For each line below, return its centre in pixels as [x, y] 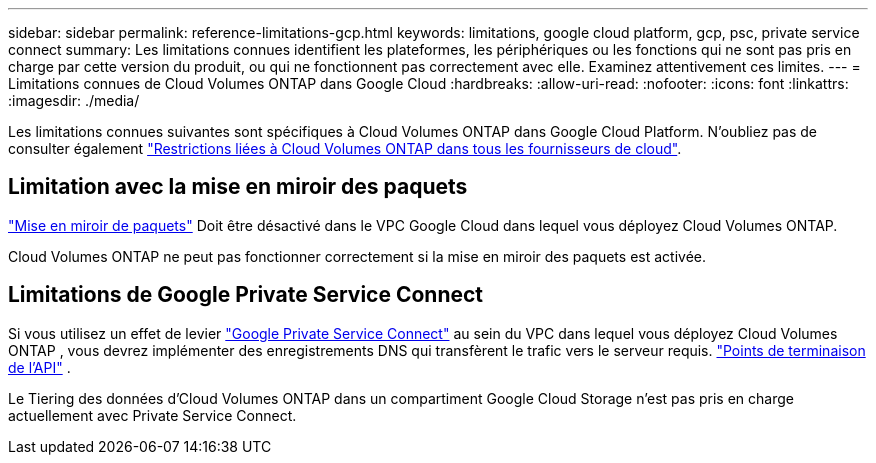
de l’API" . [39, 367]
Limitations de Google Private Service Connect [246, 295]
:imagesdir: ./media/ [74, 100]
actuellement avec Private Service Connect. [152, 415]
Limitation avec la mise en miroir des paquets [238, 187]
